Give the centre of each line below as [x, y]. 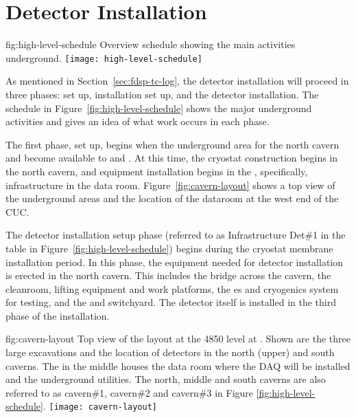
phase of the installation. [58, 315]
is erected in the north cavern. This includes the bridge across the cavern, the [168, 275]
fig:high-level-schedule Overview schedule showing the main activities [151, 44]
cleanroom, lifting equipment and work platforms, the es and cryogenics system [172, 288]
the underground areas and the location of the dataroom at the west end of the [172, 198]
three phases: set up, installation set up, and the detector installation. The [162, 94]
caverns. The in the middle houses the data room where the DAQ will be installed [178, 365]
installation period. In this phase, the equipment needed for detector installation [175, 262]
